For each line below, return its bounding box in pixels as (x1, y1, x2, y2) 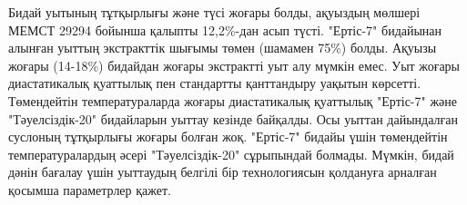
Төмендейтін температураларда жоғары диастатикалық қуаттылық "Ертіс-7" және (8, 91, 458, 110)
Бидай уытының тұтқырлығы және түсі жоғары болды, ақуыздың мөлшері (8, 3, 421, 21)
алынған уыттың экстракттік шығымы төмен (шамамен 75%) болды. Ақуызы (8, 38, 437, 57)
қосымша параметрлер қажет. (8, 180, 171, 199)
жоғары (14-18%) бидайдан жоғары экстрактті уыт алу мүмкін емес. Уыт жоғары (8, 55, 461, 74)
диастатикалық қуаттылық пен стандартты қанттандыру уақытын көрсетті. (8, 73, 421, 93)
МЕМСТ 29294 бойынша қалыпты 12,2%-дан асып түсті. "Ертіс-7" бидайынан (8, 20, 442, 39)
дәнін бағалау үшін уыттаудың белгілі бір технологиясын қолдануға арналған (8, 162, 437, 181)
